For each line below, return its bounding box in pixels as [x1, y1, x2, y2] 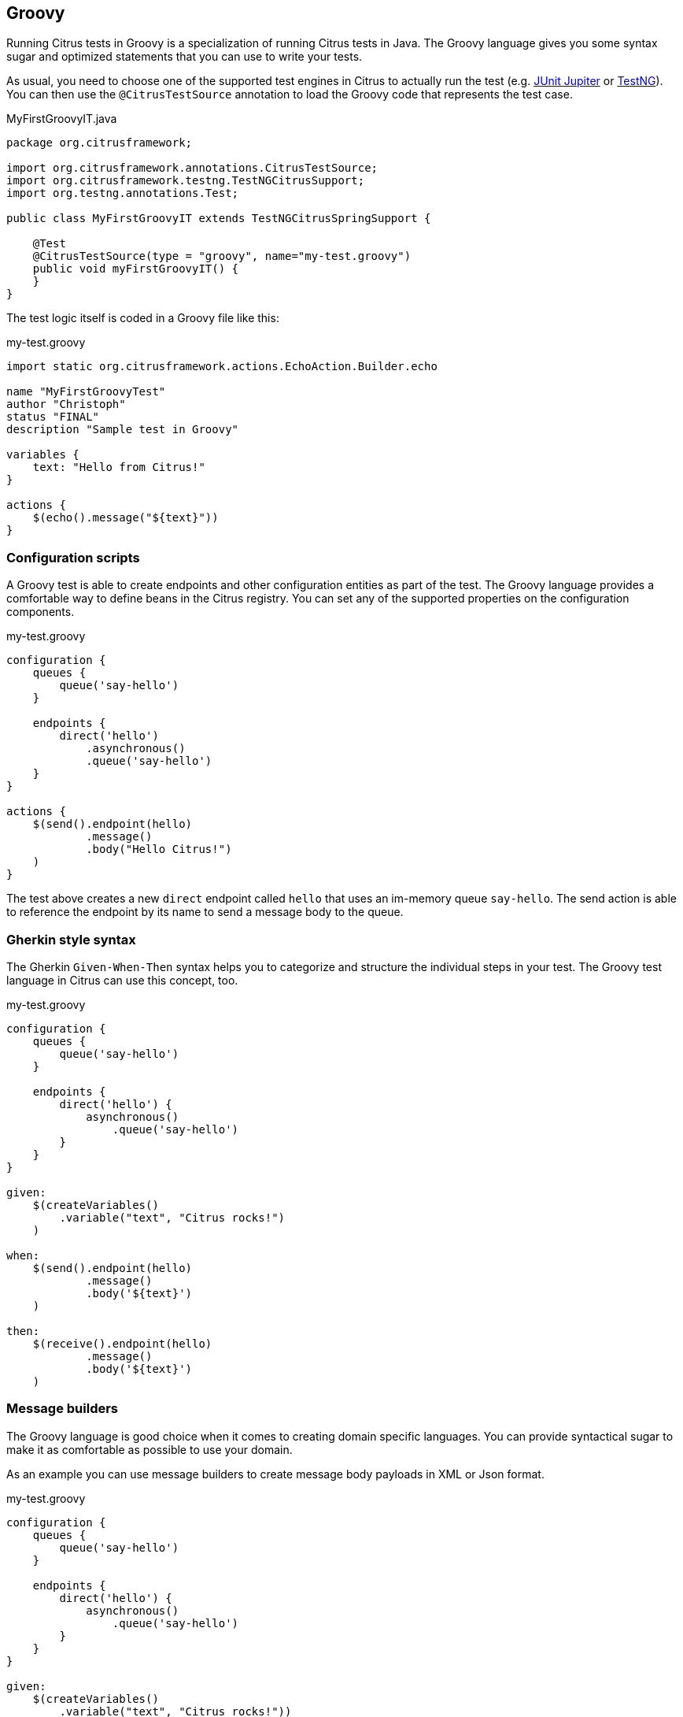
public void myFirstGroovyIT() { [32, 262, 239, 276]
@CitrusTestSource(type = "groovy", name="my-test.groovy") [32, 250, 412, 263]
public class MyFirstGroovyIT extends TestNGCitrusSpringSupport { [6, 212, 431, 225]
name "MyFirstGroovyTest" [6, 385, 166, 399]
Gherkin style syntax [6, 931, 136, 948]
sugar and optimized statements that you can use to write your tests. [6, 50, 363, 64]
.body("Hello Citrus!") [86, 843, 232, 856]
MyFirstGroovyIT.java [6, 112, 117, 126]
